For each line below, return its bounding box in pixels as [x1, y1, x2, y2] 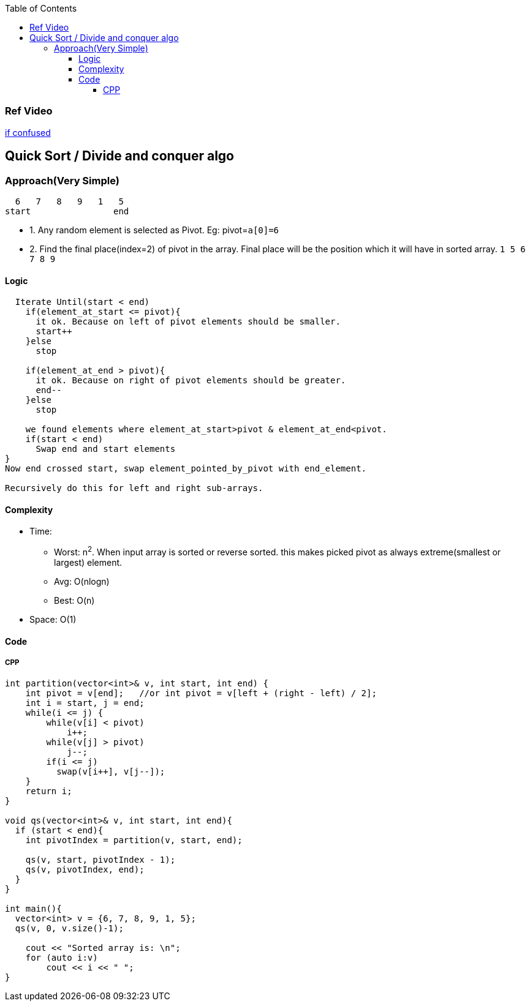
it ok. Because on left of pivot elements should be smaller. [36, 317, 341, 327]
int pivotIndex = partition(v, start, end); [25, 835, 243, 846]
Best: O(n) [54, 595, 95, 606]
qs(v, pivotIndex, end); [25, 865, 145, 875]
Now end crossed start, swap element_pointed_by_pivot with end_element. [5, 464, 367, 474]
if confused [5, 127, 51, 138]
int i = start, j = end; [25, 698, 145, 708]
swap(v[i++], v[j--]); [56, 767, 165, 777]
